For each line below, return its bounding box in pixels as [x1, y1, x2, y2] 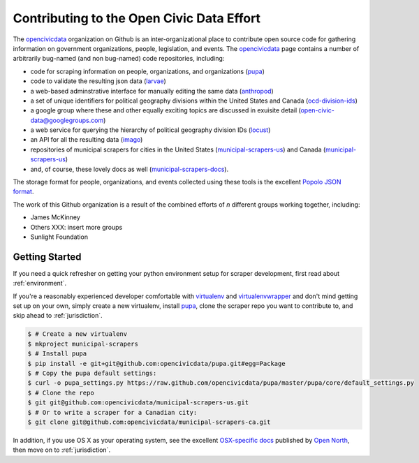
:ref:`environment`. [13, 279, 66, 288]
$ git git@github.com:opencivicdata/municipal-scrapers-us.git [27, 399, 249, 406]
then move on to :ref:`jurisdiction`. [13, 446, 111, 454]
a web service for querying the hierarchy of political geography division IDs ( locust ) [30, 126, 271, 134]
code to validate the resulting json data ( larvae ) [30, 77, 167, 85]
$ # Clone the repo [27, 388, 94, 397]
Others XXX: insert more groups [30, 223, 123, 231]
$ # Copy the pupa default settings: [27, 369, 157, 377]
